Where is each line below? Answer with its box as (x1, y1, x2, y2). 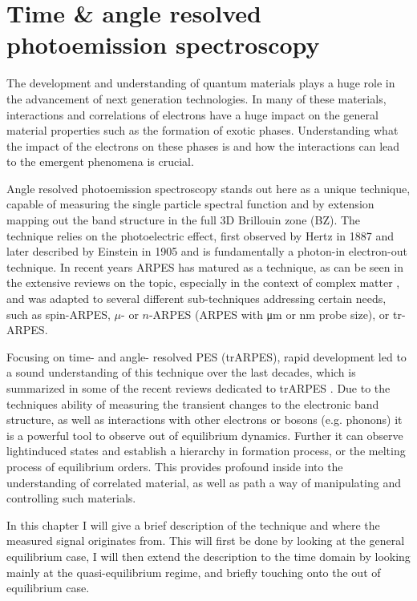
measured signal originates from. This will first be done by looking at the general (6, 532, 405, 549)
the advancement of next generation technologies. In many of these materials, (6, 90, 387, 107)
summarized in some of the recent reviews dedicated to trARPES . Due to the (6, 380, 391, 396)
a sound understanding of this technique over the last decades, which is (6, 364, 356, 381)
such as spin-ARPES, (6, 305, 111, 322)
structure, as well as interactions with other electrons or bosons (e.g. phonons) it (6, 411, 403, 428)
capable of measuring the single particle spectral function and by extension (6, 196, 374, 212)
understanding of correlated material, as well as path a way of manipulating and (6, 474, 401, 490)
